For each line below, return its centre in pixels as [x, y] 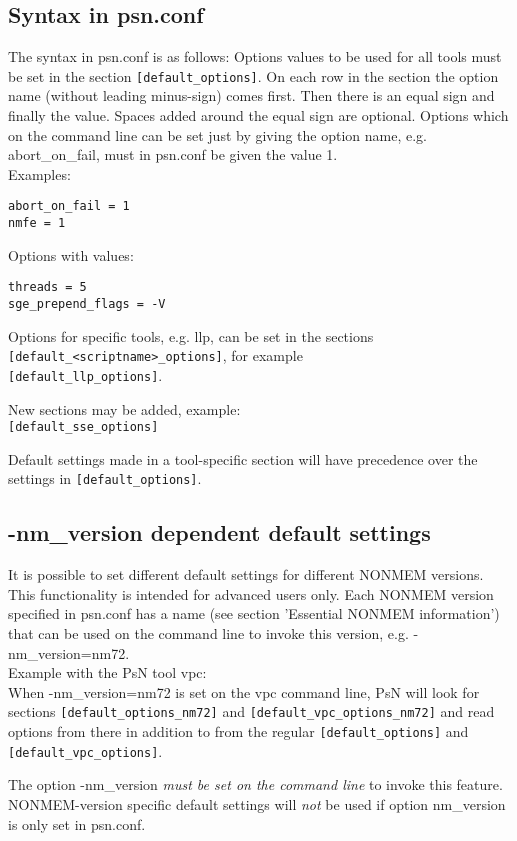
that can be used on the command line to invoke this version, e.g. [208, 633]
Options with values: [71, 254]
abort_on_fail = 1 [69, 206]
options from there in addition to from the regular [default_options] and [238, 731]
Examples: [39, 173]
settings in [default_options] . [105, 478]
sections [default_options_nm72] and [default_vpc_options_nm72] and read [251, 711]
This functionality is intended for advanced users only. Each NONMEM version [251, 593]
